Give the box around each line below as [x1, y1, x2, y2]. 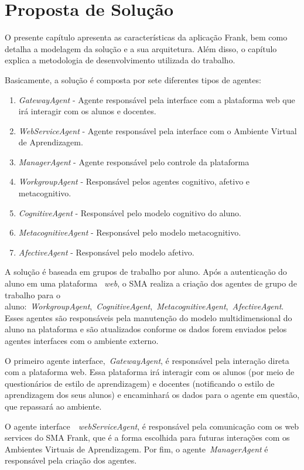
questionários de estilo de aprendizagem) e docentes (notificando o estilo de [5, 377, 275, 389]
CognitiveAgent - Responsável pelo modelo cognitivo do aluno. [18, 206, 241, 219]
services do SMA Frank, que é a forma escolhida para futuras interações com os [5, 431, 290, 444]
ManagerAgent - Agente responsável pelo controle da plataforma [18, 155, 250, 168]
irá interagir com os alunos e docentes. [18, 105, 156, 117]
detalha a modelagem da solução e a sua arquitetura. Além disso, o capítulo [5, 42, 277, 55]
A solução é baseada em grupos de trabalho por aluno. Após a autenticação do [5, 265, 287, 278]
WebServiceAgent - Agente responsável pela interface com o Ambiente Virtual [18, 124, 297, 137]
